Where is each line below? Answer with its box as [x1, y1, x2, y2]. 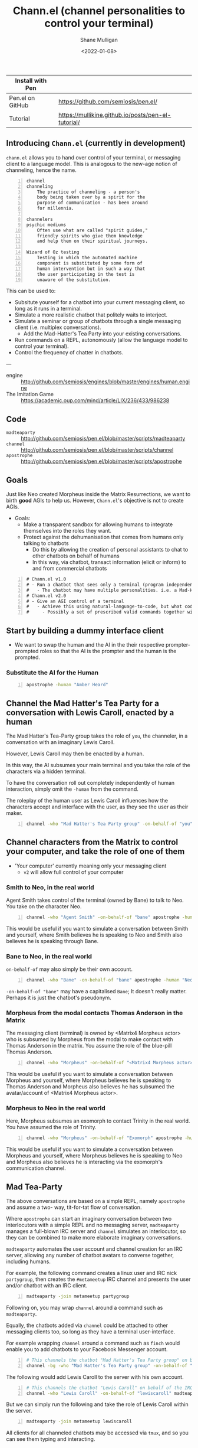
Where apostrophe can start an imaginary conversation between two [6, 1215, 172, 1222]
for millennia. [37, 206, 74, 211]
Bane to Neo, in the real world [6, 952, 93, 960]
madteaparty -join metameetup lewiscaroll [26, 1418, 133, 1424]
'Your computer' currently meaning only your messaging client [14, 862, 167, 869]
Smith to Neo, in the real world [6, 883, 94, 891]
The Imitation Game [6, 391, 54, 398]
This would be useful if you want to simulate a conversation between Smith [6, 925, 189, 932]
